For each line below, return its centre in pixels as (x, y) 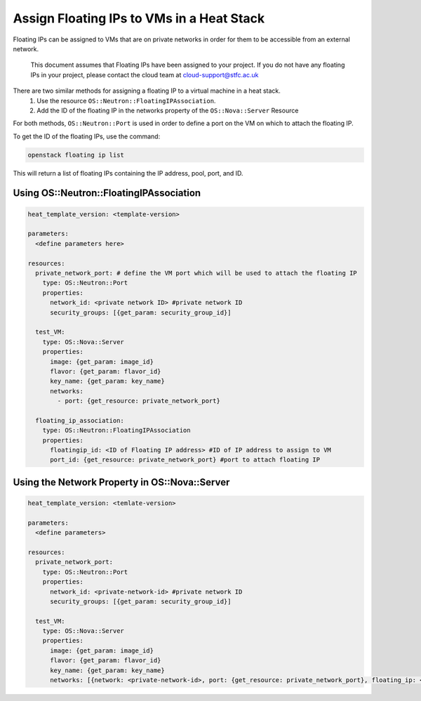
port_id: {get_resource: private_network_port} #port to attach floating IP (185, 460)
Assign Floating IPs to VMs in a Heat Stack (139, 18)
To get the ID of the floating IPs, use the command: (87, 136)
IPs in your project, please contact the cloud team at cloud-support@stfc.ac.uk (145, 74)
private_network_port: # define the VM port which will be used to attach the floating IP (196, 273)
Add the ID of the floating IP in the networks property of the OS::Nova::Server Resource (168, 110)
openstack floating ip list (76, 155)
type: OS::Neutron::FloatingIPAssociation (116, 431)
